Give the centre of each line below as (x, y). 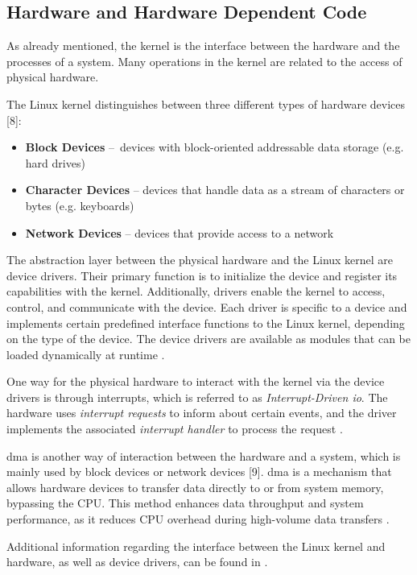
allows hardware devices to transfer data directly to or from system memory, (195, 487)
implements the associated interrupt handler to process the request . (175, 429)
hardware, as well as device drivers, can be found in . (137, 562)
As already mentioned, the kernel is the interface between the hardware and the (203, 46)
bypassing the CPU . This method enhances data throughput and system (185, 503)
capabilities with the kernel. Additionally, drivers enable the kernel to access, (196, 291)
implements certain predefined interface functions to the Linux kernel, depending (206, 323)
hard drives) (55, 162)
